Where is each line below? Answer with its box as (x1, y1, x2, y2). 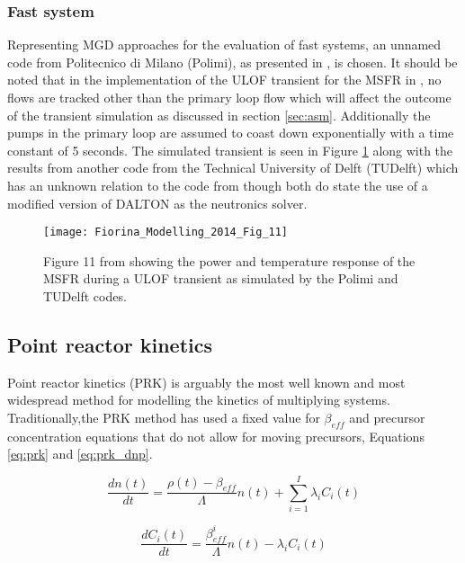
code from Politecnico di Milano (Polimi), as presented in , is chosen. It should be (7, 52, 458, 71)
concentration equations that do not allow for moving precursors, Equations (7, 426, 425, 445)
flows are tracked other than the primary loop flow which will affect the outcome (7, 88, 452, 106)
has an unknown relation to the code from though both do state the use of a (7, 175, 428, 194)
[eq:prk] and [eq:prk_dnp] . (7, 444, 153, 463)
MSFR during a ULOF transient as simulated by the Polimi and (43, 269, 398, 288)
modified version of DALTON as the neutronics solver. (7, 193, 308, 212)
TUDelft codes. (43, 287, 127, 305)
